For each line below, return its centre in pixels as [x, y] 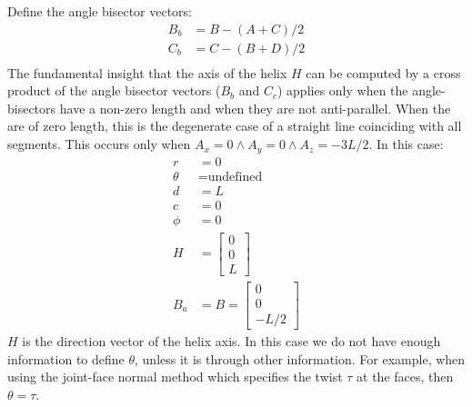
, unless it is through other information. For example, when [300, 358]
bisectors [32, 108]
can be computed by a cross [383, 72]
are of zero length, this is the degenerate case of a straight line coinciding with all [235, 126]
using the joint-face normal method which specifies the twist [175, 377]
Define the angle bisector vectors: [100, 11]
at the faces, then [405, 377]
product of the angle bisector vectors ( [114, 90]
